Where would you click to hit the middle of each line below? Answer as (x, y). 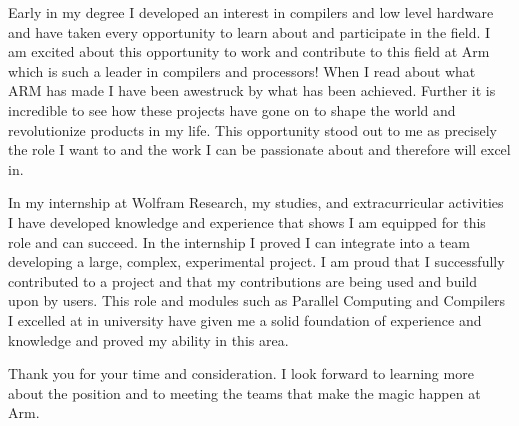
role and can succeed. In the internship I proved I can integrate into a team (239, 241)
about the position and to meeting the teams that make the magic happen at (244, 392)
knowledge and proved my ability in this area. (148, 339)
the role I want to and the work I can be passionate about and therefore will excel (259, 149)
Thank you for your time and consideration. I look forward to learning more (241, 373)
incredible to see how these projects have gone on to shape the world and (232, 109)
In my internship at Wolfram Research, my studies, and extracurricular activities (256, 202)
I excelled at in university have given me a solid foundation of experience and (245, 319)
